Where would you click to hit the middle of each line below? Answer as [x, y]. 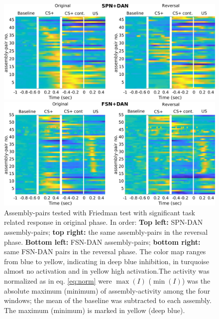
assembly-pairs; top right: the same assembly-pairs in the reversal [106, 232]
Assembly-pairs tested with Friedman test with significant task [100, 212]
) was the [196, 280]
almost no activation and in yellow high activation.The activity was [107, 271]
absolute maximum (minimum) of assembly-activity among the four [107, 290]
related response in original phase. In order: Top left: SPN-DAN [104, 222]
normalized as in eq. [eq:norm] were [58, 280]
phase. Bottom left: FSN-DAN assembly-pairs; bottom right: [102, 241]
